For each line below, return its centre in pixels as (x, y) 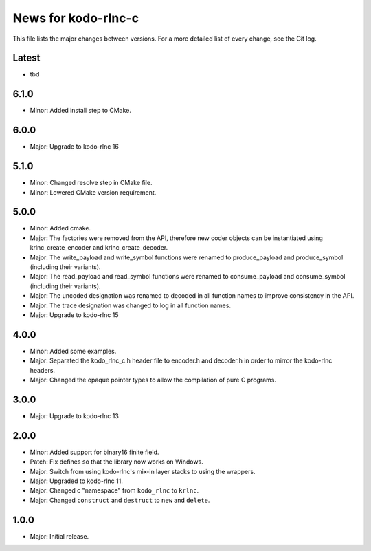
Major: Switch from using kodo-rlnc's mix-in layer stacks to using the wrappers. (143, 471)
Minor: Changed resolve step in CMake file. (91, 183)
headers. (42, 370)
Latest (26, 58)
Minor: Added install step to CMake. (81, 111)
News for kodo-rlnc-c (76, 18)
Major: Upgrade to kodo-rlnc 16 (75, 147)
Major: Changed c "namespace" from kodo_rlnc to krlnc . (114, 490)
